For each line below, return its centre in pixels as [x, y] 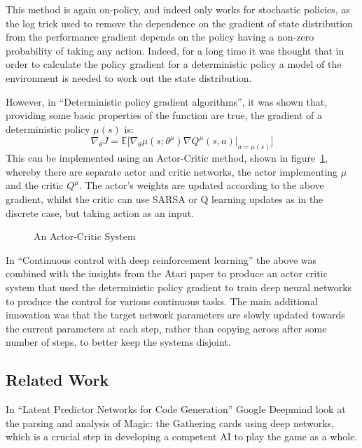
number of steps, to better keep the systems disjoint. [118, 342]
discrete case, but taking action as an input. [100, 212]
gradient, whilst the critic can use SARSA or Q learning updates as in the [165, 198]
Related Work [57, 380]
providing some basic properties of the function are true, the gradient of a [164, 115]
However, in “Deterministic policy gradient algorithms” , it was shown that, [167, 101]
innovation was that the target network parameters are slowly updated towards [175, 315]
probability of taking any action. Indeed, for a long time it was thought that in [175, 50]
